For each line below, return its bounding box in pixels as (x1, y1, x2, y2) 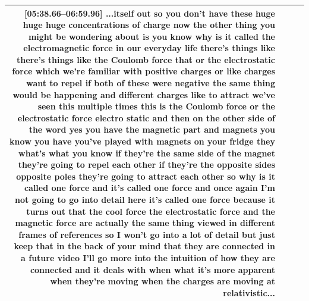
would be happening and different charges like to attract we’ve (12, 88, 275, 101)
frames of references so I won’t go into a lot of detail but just (18, 228, 275, 240)
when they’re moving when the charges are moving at (50, 275, 275, 287)
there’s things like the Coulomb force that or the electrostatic (16, 53, 275, 65)
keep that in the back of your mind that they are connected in (14, 240, 275, 252)
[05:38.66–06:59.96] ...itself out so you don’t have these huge (24, 7, 275, 19)
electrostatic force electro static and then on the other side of (17, 111, 275, 124)
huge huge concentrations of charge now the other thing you (23, 18, 275, 31)
